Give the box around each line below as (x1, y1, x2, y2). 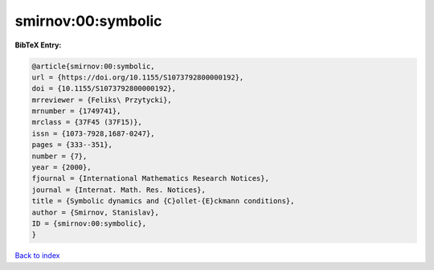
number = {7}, (31, 151, 88, 161)
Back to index (14, 251, 60, 260)
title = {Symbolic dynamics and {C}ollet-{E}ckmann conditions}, (31, 197, 295, 206)
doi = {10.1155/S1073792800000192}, (31, 84, 177, 93)
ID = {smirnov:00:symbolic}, (31, 219, 147, 228)
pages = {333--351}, (31, 141, 113, 149)
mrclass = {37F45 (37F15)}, (31, 117, 142, 127)
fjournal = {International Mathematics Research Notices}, (31, 174, 269, 183)
